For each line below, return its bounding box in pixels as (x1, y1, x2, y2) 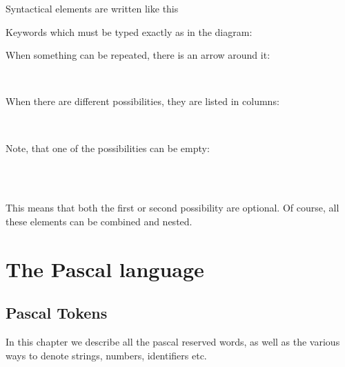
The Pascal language (6, 254, 204, 283)
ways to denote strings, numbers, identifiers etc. (6, 348, 207, 362)
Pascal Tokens (6, 302, 108, 323)
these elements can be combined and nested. (6, 214, 193, 228)
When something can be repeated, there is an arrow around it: (6, 48, 270, 62)
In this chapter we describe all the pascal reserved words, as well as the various (6, 335, 340, 349)
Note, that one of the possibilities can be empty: (6, 140, 210, 155)
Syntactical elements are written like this (6, 1, 179, 15)
